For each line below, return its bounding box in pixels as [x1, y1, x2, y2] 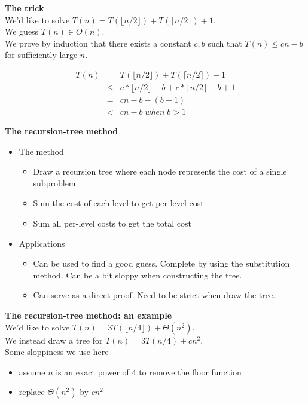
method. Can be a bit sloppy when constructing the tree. [33, 268, 242, 281]
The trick [5, 2, 44, 14]
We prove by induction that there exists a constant [5, 36, 191, 49]
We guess [5, 25, 39, 38]
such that [208, 36, 242, 49]
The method [19, 145, 64, 157]
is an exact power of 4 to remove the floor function [56, 365, 242, 378]
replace [19, 385, 45, 398]
